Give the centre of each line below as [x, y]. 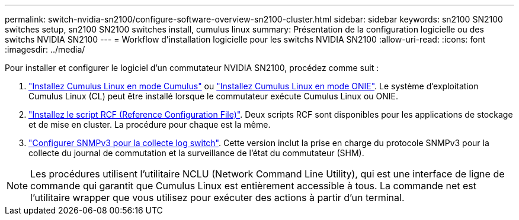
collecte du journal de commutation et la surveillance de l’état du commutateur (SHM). [196, 153]
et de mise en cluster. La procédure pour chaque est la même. [150, 124]
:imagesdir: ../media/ [45, 49]
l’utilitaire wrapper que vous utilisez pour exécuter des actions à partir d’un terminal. [217, 198]
